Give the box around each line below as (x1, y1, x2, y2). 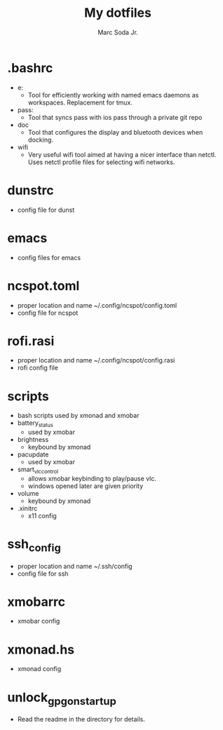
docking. (27, 135, 54, 144)
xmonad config (17, 665, 62, 673)
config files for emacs (17, 253, 81, 262)
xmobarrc (7, 594, 65, 609)
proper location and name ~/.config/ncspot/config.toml (17, 301, 177, 309)
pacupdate (17, 450, 49, 459)
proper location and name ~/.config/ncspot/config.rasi (17, 356, 175, 365)
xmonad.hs (7, 642, 75, 657)
